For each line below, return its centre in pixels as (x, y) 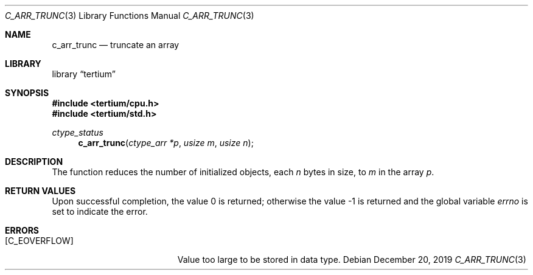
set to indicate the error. (100, 211)
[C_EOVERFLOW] (39, 241)
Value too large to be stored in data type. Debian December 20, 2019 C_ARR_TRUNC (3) (352, 259)
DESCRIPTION (34, 162)
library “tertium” (84, 74)
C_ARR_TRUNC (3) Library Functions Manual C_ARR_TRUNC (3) (130, 16)
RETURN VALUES (40, 191)
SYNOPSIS (27, 93)
